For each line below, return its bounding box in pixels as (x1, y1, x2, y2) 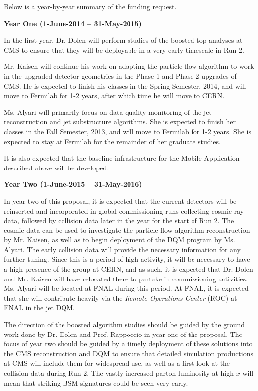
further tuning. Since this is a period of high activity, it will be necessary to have (4, 254, 250, 264)
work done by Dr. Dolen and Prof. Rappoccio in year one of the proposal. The (4, 329, 242, 339)
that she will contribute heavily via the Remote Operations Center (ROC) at (4, 292, 237, 303)
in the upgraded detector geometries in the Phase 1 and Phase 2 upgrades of (4, 70, 237, 81)
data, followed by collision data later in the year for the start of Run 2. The (4, 215, 234, 225)
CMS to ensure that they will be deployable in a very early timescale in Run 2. (4, 44, 244, 55)
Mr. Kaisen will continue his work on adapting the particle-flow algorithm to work (4, 61, 254, 71)
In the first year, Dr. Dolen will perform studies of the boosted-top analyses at (4, 35, 243, 45)
